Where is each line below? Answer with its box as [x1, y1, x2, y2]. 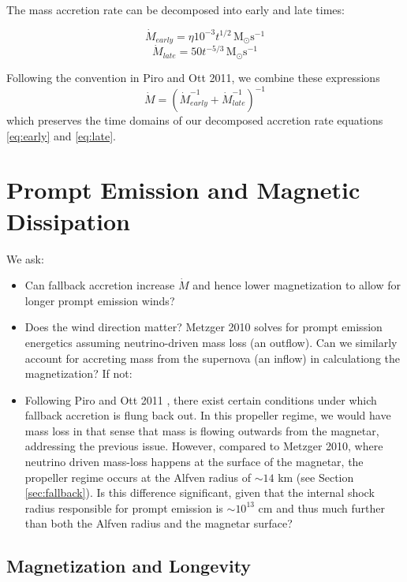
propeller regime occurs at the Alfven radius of [24, 468, 251, 485]
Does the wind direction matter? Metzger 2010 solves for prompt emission [24, 319, 383, 335]
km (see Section [278, 468, 354, 485]
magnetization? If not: [24, 365, 133, 382]
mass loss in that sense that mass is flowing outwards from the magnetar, [24, 422, 379, 438]
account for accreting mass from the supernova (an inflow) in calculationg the [24, 349, 401, 366]
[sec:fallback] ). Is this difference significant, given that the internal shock [24, 484, 375, 501]
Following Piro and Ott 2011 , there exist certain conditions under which [24, 391, 377, 408]
